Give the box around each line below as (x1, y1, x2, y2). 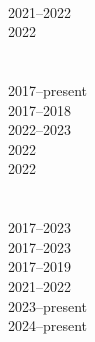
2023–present (8, 295, 88, 316)
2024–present (8, 315, 88, 336)
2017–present (8, 79, 88, 100)
